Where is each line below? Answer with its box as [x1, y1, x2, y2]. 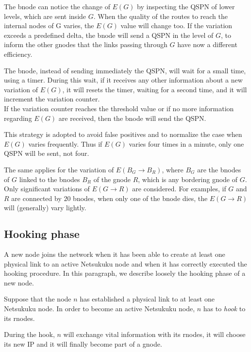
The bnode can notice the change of [4, 1, 110, 11]
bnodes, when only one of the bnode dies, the [73, 193, 208, 203]
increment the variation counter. [4, 94, 100, 104]
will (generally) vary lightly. [4, 202, 86, 213]
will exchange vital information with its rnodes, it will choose [63, 329, 246, 339]
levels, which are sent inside [4, 11, 86, 21]
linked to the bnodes [19, 174, 80, 184]
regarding [4, 113, 32, 123]
